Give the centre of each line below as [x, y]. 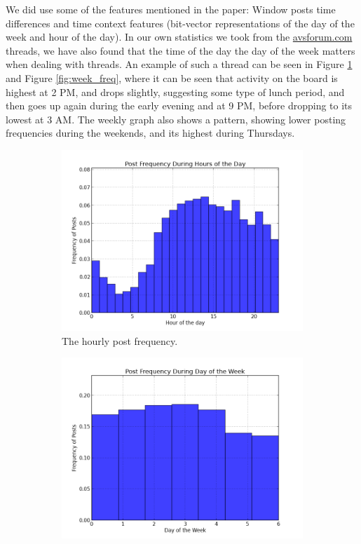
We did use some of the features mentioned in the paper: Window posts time [171, 9]
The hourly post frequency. [120, 340]
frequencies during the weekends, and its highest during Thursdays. [150, 133]
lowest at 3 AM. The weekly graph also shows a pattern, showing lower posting [176, 119]
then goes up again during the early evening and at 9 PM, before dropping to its [179, 106]
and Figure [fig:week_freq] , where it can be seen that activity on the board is [172, 77]
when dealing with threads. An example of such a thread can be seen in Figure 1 [179, 64]
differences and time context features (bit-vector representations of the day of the [180, 23]
